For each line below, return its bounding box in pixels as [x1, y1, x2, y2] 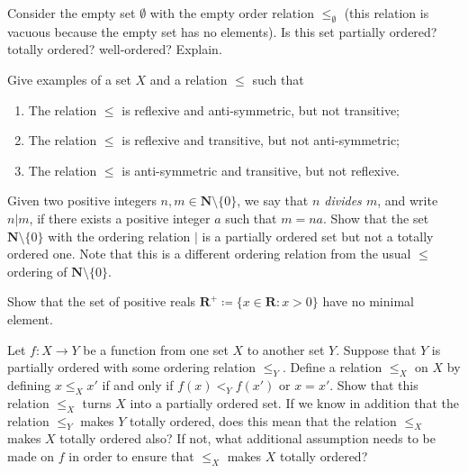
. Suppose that [336, 340, 417, 359]
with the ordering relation [48, 226, 191, 245]
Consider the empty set [7, 4, 136, 22]
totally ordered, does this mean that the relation [130, 411, 397, 430]
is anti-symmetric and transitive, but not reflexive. [121, 160, 400, 179]
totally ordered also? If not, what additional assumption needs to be [59, 429, 436, 448]
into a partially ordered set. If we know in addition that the [130, 393, 459, 412]
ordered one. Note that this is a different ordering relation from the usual [7, 244, 411, 263]
